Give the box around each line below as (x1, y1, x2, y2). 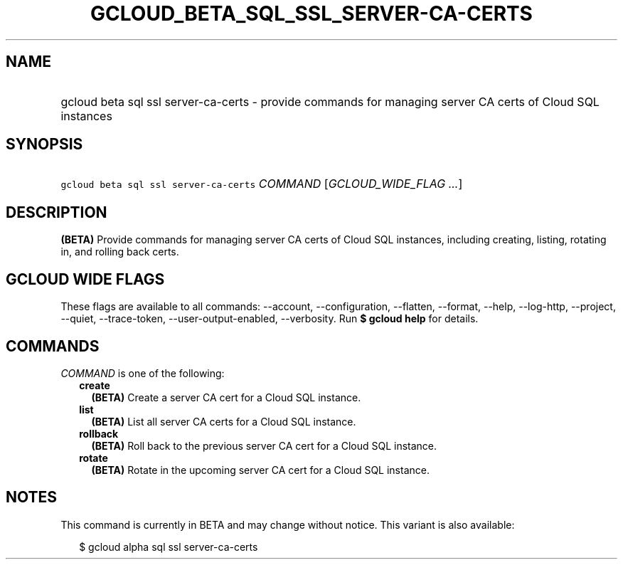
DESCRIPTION (6, 203, 107, 221)
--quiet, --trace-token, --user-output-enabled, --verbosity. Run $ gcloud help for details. (60, 312, 479, 325)
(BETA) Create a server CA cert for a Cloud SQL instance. (91, 391, 361, 403)
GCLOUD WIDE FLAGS (6, 270, 165, 288)
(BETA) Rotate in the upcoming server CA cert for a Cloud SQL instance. (91, 463, 430, 476)
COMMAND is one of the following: (60, 366, 225, 379)
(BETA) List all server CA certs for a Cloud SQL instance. (91, 415, 356, 428)
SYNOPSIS (6, 135, 83, 154)
